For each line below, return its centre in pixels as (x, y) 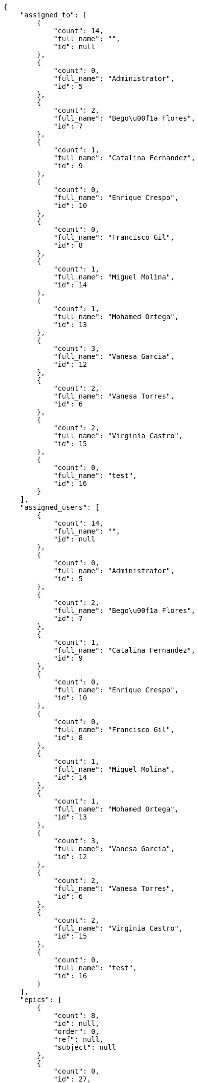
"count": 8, (76, 1015)
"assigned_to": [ (53, 15)
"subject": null (85, 1047)
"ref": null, (79, 1039)
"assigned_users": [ (60, 507)
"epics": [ (41, 1000)
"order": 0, (76, 1031)
